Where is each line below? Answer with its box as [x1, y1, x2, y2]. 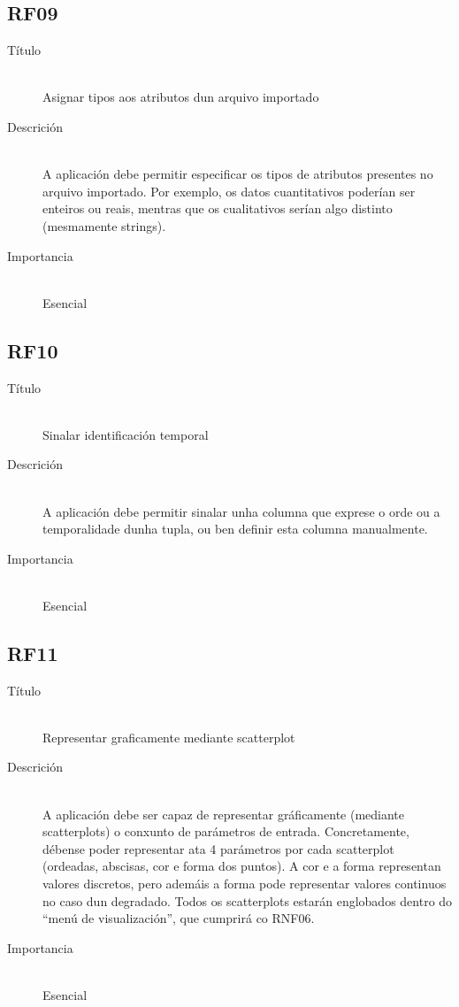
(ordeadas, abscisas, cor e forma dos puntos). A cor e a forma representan [42, 857, 441, 875]
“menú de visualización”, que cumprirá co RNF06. [42, 909, 315, 927]
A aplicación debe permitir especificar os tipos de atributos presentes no [42, 165, 433, 183]
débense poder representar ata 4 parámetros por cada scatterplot [42, 839, 394, 857]
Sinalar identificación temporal [42, 425, 209, 443]
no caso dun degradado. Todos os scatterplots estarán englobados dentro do [42, 891, 453, 910]
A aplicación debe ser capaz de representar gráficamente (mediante [42, 804, 405, 823]
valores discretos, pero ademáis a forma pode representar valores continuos [42, 874, 447, 893]
